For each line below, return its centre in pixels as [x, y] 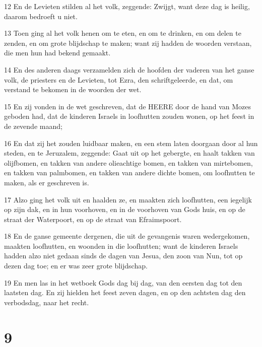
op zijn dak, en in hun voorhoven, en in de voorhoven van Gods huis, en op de [125, 209]
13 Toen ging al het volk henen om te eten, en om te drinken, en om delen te [123, 33]
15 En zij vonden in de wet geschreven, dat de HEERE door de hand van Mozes [128, 106]
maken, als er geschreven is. [47, 182]
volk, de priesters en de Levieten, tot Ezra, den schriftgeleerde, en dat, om [119, 79]
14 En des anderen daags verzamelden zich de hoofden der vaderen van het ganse [129, 69]
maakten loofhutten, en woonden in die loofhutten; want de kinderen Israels [121, 246]
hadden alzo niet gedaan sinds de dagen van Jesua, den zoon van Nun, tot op [123, 256]
